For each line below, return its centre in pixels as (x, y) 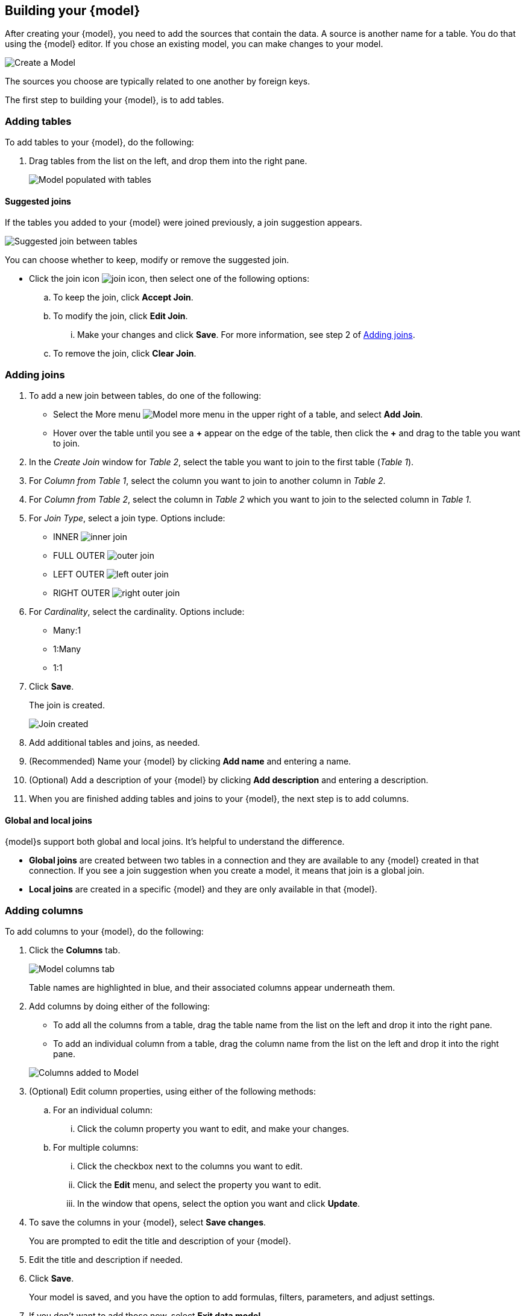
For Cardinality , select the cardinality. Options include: (137, 612)
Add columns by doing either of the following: (120, 1006)
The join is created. (67, 705)
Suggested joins (38, 201)
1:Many (67, 649)
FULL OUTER (79, 556)
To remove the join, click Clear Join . (125, 354)
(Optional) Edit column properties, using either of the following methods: (172, 1092)
